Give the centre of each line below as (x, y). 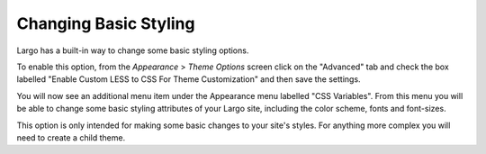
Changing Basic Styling (106, 23)
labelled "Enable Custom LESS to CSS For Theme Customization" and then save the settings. (189, 79)
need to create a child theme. (71, 137)
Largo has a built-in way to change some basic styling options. (133, 50)
